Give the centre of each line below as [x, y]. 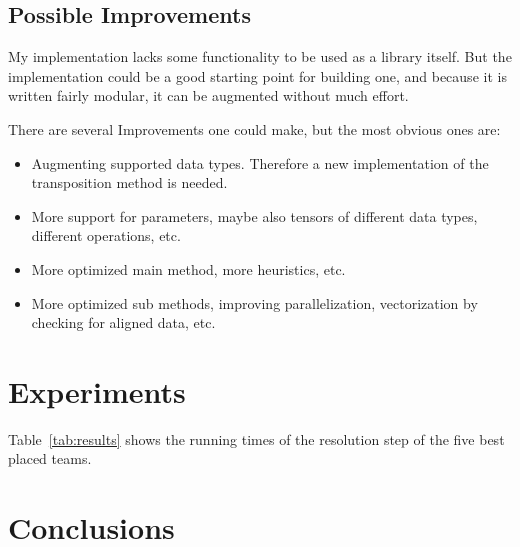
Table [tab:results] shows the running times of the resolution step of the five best [256, 438]
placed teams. [50, 458]
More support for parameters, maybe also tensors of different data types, [254, 215]
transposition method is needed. [129, 182]
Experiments [97, 390]
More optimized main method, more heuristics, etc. [188, 268]
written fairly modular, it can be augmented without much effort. [208, 95]
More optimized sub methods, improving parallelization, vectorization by [254, 302]
